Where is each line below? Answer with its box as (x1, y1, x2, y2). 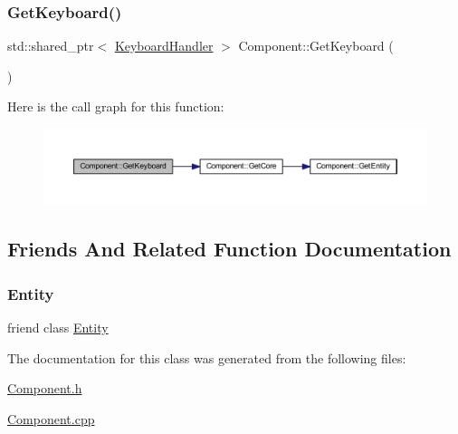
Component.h (7, 379, 82, 398)
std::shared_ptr (7, 36, 94, 55)
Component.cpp (7, 409, 95, 428)
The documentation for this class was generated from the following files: (7, 348, 406, 367)
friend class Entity (7, 318, 109, 337)
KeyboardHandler (114, 36, 214, 55)
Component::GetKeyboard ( (238, 36, 394, 55)
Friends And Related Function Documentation (7, 235, 452, 263)
